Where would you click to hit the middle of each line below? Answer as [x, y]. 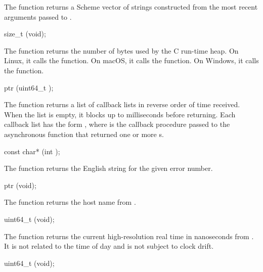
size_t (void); [25, 34]
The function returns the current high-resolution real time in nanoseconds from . [129, 236]
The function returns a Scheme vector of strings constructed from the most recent [131, 7]
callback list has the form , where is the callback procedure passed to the [117, 124]
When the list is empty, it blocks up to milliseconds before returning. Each [120, 114]
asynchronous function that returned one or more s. [84, 134]
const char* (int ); [32, 151]
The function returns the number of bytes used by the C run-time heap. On [121, 50]
